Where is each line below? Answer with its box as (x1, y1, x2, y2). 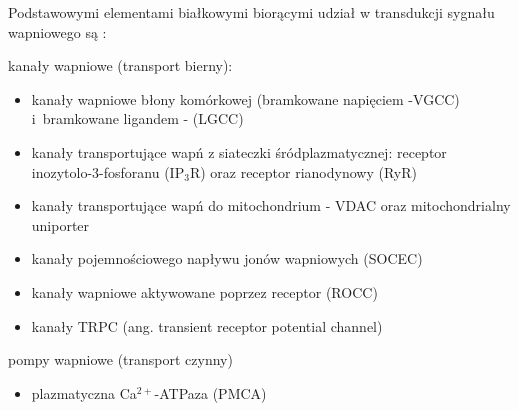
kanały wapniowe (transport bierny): (8, 55, 233, 76)
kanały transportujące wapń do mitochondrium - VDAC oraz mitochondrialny (31, 195, 511, 216)
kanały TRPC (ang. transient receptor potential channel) (31, 315, 383, 336)
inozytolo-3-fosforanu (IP (31, 161, 185, 182)
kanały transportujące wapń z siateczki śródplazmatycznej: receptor (31, 141, 447, 162)
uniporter (31, 214, 90, 235)
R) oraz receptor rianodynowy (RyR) (189, 161, 417, 182)
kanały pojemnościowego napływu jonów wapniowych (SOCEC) (31, 248, 423, 269)
